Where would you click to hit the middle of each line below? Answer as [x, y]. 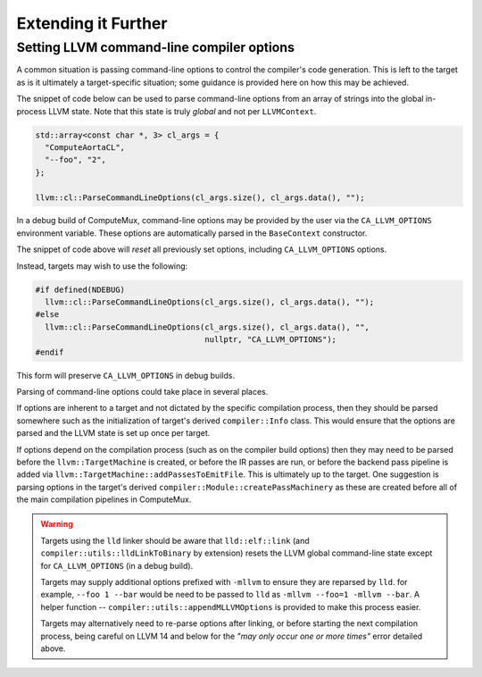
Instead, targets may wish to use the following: [102, 266]
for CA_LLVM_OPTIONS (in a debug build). [117, 565]
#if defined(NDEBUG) [80, 289]
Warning [57, 524]
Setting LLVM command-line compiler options [155, 47]
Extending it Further [92, 23]
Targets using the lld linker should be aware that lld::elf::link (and [175, 540]
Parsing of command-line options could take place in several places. [142, 391]
